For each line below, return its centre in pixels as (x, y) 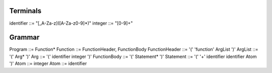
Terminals (25, 11)
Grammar (24, 38)
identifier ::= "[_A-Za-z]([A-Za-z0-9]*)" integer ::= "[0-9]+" (71, 23)
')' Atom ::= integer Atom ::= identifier (48, 63)
